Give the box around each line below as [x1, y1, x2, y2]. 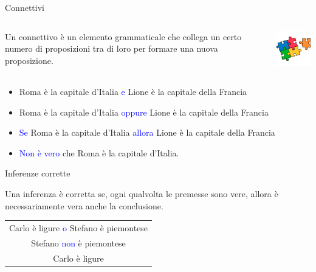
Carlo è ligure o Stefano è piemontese [9, 221, 148, 234]
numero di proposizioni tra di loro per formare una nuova [5, 42, 218, 55]
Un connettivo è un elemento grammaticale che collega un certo [5, 30, 242, 43]
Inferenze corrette [5, 167, 70, 180]
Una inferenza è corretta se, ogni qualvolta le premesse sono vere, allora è [5, 187, 278, 200]
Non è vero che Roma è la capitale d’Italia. [19, 146, 179, 159]
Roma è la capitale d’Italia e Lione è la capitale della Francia [19, 85, 247, 98]
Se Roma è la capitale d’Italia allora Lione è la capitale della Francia [19, 126, 275, 139]
